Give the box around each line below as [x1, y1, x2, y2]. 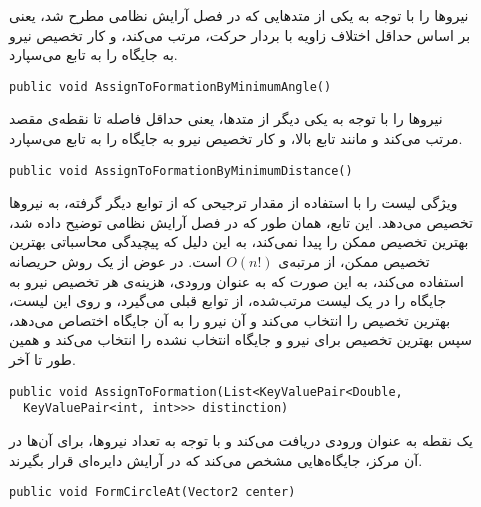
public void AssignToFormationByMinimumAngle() [9, 79, 332, 94]
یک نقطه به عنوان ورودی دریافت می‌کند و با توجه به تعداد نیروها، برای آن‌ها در [9, 429, 473, 450]
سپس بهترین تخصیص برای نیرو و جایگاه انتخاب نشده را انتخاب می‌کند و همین [9, 329, 472, 350]
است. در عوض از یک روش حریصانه [9, 251, 222, 272]
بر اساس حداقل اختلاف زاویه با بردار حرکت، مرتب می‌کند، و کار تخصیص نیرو [9, 24, 471, 45]
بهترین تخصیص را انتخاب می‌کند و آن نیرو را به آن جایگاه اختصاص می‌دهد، [9, 309, 451, 330]
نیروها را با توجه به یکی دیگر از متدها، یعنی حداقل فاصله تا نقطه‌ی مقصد [9, 108, 443, 129]
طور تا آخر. [9, 349, 76, 370]
